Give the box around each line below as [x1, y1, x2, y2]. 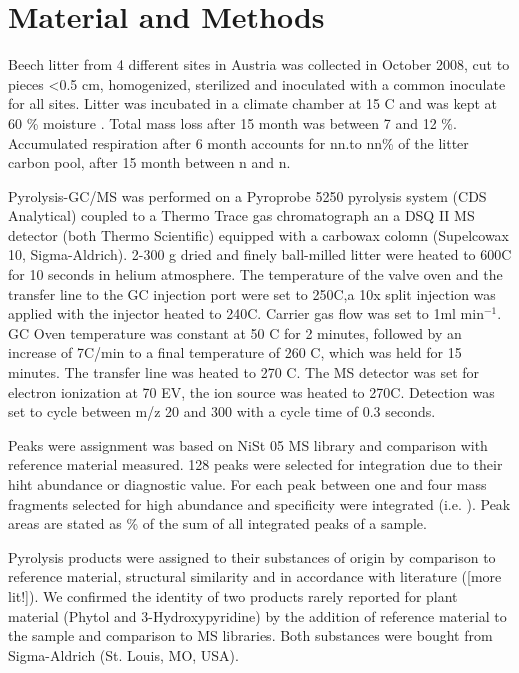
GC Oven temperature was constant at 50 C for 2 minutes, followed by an [8, 322, 462, 343]
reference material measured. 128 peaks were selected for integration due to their [8, 454, 503, 475]
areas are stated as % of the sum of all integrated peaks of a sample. [8, 513, 427, 534]
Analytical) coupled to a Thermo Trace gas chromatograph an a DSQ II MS [8, 205, 475, 226]
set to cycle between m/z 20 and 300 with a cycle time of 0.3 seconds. [8, 401, 436, 422]
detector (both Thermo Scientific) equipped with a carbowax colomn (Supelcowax [8, 224, 510, 245]
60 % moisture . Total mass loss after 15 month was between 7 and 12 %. [8, 112, 457, 133]
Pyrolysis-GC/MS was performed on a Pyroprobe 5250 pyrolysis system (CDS [8, 185, 487, 206]
